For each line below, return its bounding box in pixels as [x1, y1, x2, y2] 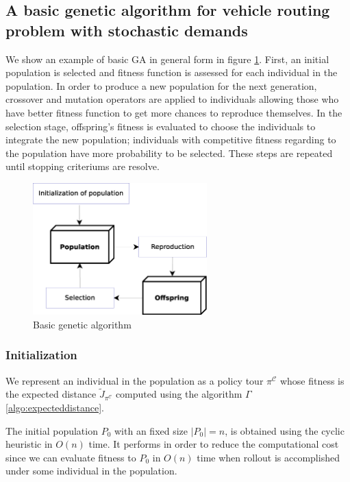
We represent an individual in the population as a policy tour [5, 373, 264, 387]
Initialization [5, 346, 77, 363]
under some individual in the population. [5, 463, 177, 478]
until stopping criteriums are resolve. [5, 159, 160, 173]
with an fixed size [114, 423, 188, 437]
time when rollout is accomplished [197, 450, 340, 464]
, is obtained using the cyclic [225, 423, 345, 437]
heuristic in [5, 437, 53, 451]
